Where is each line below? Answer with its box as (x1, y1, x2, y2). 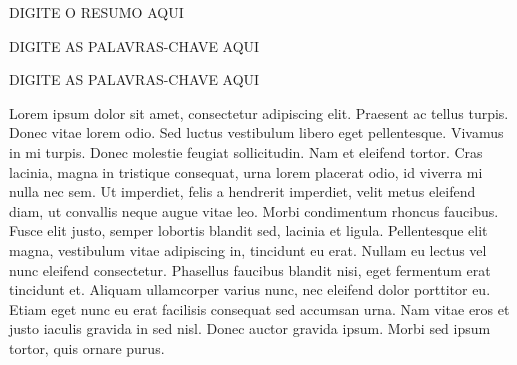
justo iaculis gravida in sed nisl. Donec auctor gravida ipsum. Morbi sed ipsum (9, 318, 491, 339)
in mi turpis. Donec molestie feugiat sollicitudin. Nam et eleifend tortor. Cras (9, 141, 483, 162)
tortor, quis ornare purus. (9, 337, 165, 358)
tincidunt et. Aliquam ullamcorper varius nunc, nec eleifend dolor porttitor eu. (9, 279, 491, 300)
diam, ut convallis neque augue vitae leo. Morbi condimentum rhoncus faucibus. (9, 200, 499, 221)
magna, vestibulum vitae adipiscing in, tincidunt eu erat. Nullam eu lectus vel (9, 239, 487, 260)
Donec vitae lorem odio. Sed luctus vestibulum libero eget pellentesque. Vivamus (9, 122, 504, 143)
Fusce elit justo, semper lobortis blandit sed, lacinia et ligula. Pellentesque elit (9, 220, 488, 241)
